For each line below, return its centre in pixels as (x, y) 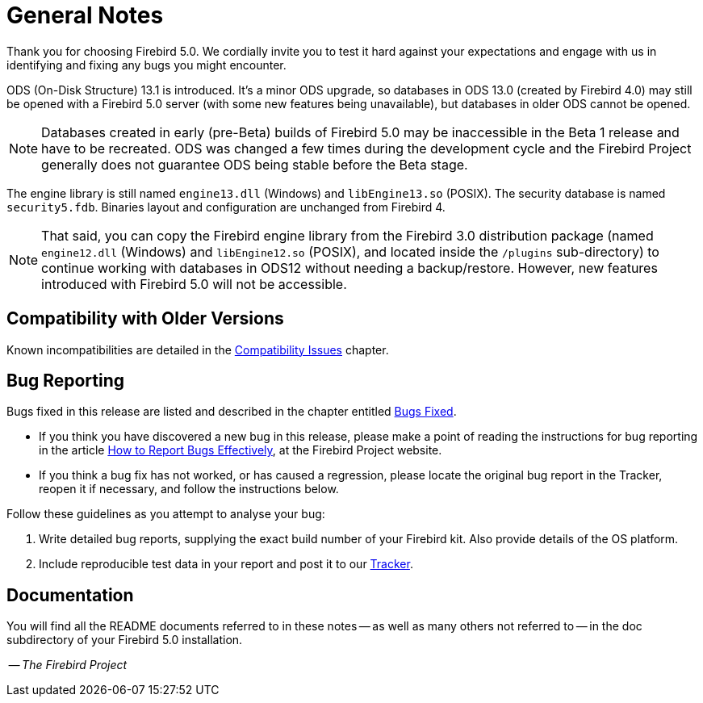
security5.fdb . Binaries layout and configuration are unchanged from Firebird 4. (226, 207)
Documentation (70, 595)
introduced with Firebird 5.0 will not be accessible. (194, 284)
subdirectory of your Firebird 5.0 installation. (125, 640)
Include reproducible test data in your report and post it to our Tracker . (226, 564)
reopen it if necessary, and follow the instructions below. (189, 489)
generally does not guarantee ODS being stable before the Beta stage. (255, 164)
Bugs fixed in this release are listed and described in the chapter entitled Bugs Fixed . (232, 412)
